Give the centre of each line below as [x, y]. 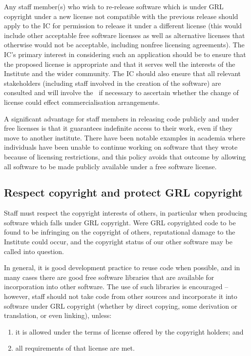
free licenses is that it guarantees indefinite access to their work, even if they [118, 128]
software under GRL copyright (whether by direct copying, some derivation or [121, 306]
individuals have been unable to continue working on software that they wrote [121, 147]
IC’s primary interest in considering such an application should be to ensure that [125, 54]
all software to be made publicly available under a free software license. [110, 166]
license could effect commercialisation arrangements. [82, 102]
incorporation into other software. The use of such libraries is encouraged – [116, 287]
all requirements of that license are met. [75, 348]
